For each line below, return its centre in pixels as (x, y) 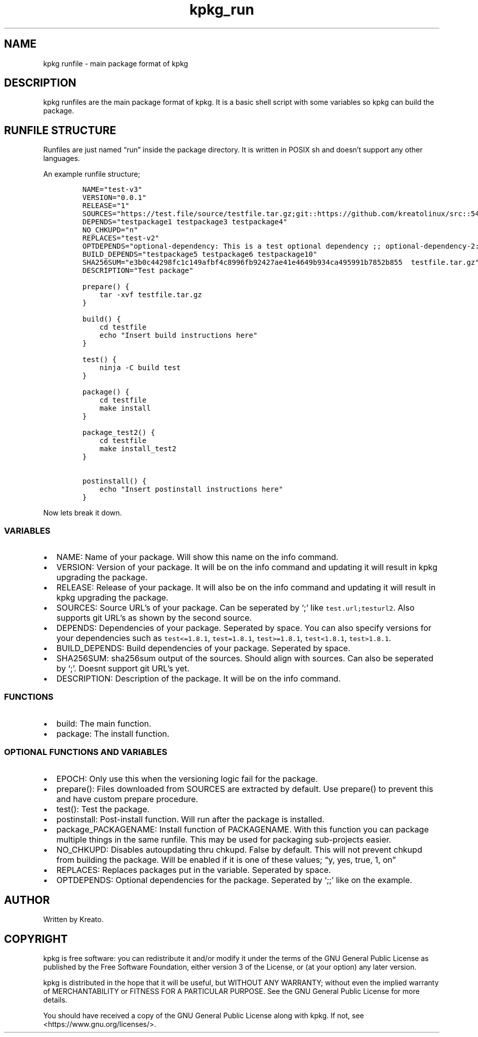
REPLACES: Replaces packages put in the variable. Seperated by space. (194, 870)
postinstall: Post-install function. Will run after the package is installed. (190, 819)
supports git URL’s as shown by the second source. (154, 618)
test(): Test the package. (103, 809)
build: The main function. (104, 723)
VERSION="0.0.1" (114, 198)
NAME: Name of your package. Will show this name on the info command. (197, 557)
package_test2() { (119, 433)
